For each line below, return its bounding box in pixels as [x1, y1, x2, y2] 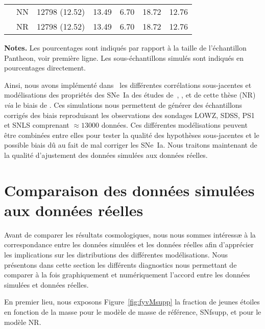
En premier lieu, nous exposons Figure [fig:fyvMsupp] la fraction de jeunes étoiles [4, 296, 260, 307]
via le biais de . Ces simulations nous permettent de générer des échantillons [4, 99, 243, 110]
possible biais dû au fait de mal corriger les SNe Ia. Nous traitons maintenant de [4, 139, 257, 150]
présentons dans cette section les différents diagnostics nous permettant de [4, 259, 237, 270]
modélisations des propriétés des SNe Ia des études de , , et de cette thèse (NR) [4, 89, 256, 100]
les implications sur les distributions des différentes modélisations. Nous [4, 249, 228, 260]
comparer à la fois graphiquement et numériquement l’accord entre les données [4, 269, 250, 280]
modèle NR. [4, 316, 41, 327]
